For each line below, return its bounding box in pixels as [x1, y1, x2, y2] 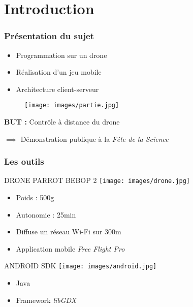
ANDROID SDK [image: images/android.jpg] [4, 260, 157, 271]
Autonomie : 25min [16, 209, 76, 220]
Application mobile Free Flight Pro [16, 243, 125, 254]
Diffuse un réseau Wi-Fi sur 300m [16, 226, 121, 237]
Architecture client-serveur [16, 83, 99, 94]
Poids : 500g [16, 192, 54, 203]
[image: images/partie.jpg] [24, 102, 119, 109]
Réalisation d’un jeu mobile [16, 67, 102, 77]
